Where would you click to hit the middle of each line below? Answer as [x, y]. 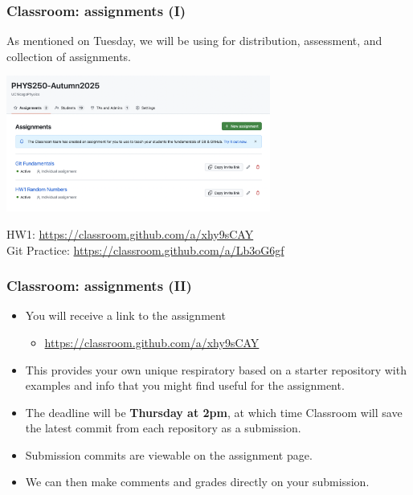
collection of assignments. [69, 56]
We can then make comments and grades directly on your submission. [197, 482]
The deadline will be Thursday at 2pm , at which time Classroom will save [214, 412]
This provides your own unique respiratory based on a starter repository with [216, 369]
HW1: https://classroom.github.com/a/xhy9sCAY [130, 233]
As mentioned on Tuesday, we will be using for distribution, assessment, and [194, 41]
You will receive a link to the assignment [125, 315]
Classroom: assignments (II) [99, 286]
